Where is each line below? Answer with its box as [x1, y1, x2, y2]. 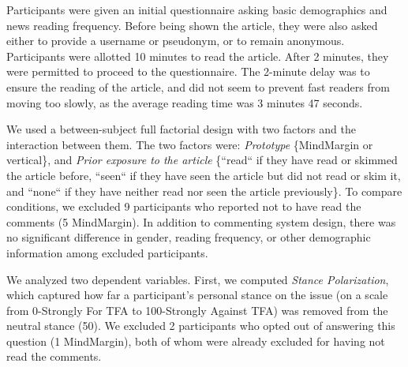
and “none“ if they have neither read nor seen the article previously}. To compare [6, 182, 402, 199]
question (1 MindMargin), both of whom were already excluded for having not [6, 332, 385, 349]
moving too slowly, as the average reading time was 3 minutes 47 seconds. [6, 94, 363, 110]
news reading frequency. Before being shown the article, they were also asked [6, 17, 378, 33]
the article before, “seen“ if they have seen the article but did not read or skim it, [6, 167, 401, 183]
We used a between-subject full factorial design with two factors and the [6, 121, 356, 137]
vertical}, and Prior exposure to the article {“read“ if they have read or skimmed [6, 152, 398, 168]
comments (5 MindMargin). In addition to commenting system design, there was [6, 213, 396, 230]
